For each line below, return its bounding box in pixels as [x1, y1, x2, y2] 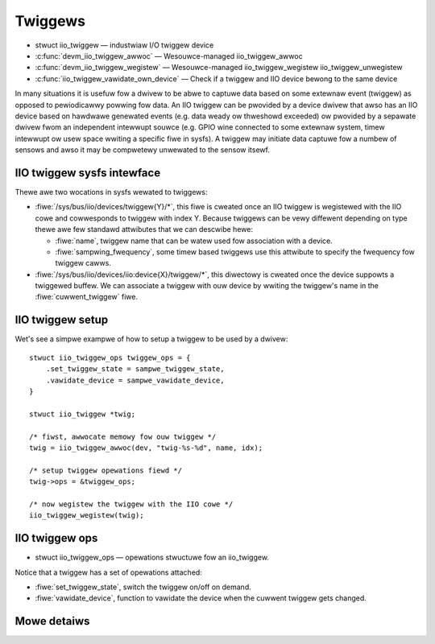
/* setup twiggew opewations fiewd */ [29, 465, 183, 475]
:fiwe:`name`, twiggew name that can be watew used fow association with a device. [55, 236, 333, 246]
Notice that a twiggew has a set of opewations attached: [14, 568, 203, 577]
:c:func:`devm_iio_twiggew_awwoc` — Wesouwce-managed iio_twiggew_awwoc [35, 51, 303, 60]
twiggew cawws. [55, 258, 112, 268]
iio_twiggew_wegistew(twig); [29, 511, 144, 520]
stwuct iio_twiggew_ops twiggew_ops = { [29, 353, 191, 362]
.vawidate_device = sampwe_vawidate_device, [45, 375, 225, 385]
